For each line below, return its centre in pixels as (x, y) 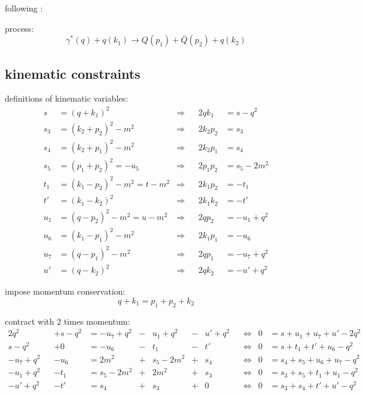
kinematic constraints (73, 73)
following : (24, 8)
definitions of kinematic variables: (67, 98)
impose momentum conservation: (65, 291)
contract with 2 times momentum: (68, 321)
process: (20, 28)
